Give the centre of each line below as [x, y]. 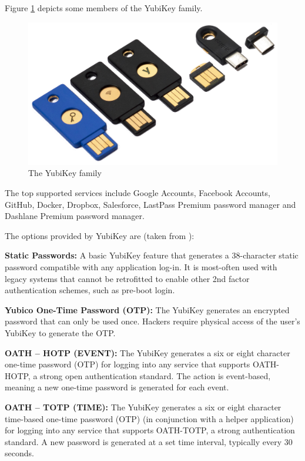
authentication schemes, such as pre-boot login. [90, 290]
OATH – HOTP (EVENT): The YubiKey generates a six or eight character [148, 352]
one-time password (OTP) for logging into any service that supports [128, 364]
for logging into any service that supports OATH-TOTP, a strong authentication [150, 430]
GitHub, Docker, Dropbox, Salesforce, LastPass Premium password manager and [150, 204]
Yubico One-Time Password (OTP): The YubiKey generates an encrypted [147, 309]
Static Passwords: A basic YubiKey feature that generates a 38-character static [152, 255]
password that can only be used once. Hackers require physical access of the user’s [152, 321]
